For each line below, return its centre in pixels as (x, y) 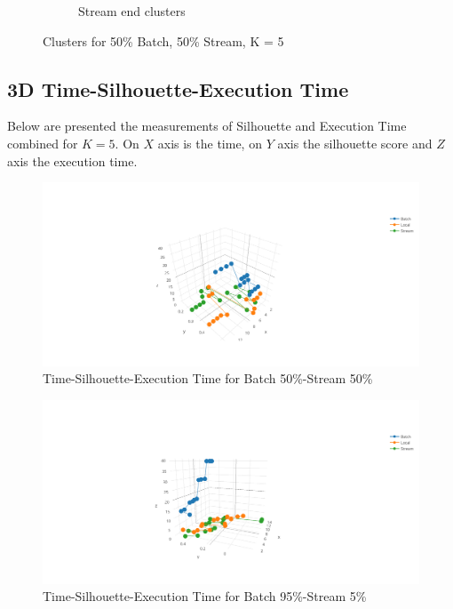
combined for (43, 143)
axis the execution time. (72, 160)
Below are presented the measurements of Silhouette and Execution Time (207, 126)
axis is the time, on (210, 143)
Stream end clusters (132, 11)
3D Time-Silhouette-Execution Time (178, 88)
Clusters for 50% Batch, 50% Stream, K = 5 (163, 40)
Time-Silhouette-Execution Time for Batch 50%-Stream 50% (208, 378)
